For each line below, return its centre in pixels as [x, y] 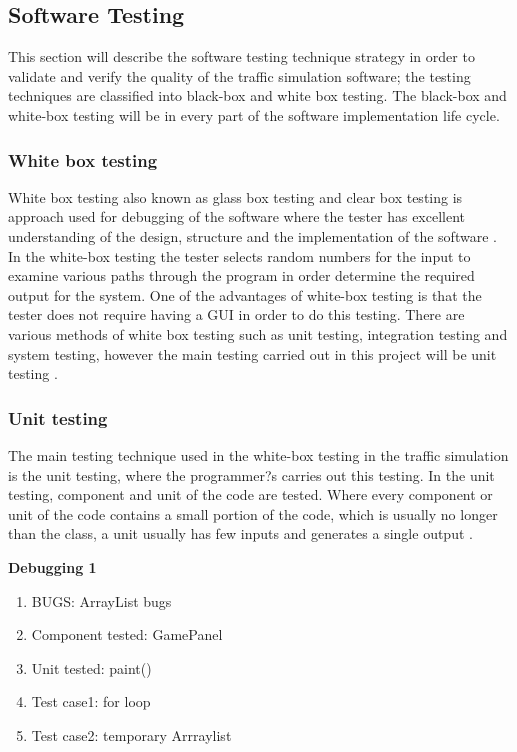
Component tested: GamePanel [127, 634]
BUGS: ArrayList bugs [101, 600]
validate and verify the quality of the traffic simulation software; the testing [239, 75]
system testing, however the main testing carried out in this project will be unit [252, 353]
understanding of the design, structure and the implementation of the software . [252, 235]
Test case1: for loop [91, 701]
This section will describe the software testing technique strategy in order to [241, 56]
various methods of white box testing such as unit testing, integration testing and [258, 333]
